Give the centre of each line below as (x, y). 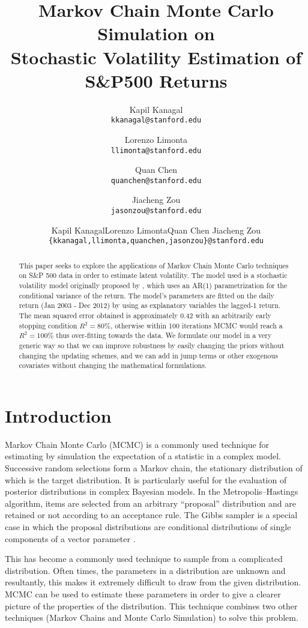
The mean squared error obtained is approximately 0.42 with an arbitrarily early (145, 316)
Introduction (58, 415)
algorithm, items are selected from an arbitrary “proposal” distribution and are (150, 503)
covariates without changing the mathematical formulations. (113, 365)
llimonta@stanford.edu (156, 150)
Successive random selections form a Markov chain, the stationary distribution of (154, 468)
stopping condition (48, 325)
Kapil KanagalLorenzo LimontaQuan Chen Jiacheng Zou (156, 230)
